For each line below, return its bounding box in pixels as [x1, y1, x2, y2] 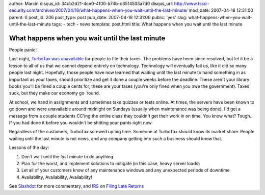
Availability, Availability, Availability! [21, 174, 93, 180]
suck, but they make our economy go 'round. [9, 90, 100, 96]
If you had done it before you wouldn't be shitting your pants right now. [9, 120, 153, 125]
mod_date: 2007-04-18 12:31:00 [188, 7, 254, 13]
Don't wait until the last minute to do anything [21, 153, 113, 159]
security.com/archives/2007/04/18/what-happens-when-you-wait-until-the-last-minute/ [9, 7, 188, 13]
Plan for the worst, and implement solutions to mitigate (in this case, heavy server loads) [21, 160, 200, 166]
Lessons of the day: [9, 145, 49, 150]
